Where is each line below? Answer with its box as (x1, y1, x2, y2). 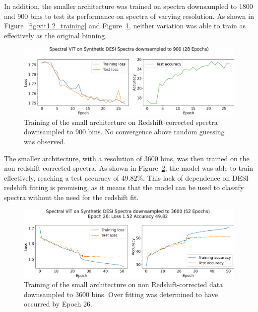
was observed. (24, 136, 65, 146)
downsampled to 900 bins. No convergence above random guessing (24, 126, 225, 137)
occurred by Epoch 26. (24, 299, 92, 309)
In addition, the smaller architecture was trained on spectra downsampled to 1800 (4, 1, 253, 11)
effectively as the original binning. (4, 30, 107, 40)
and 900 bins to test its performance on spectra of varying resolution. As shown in (4, 10, 254, 21)
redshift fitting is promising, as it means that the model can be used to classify (4, 182, 244, 193)
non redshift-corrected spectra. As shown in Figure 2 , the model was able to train (4, 163, 254, 173)
